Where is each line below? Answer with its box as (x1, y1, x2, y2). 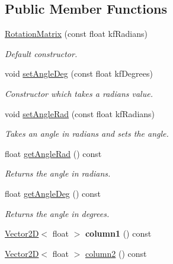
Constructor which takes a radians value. (5, 87, 153, 99)
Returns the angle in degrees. (5, 207, 110, 219)
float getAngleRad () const (5, 147, 102, 159)
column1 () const (85, 227, 152, 240)
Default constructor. (5, 47, 78, 59)
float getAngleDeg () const (5, 187, 101, 199)
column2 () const (85, 247, 147, 259)
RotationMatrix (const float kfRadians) (5, 27, 148, 40)
